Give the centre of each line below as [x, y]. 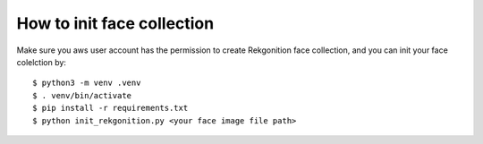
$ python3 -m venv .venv [87, 83]
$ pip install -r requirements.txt [110, 108]
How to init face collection [115, 23]
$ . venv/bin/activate [82, 95]
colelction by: [42, 62]
